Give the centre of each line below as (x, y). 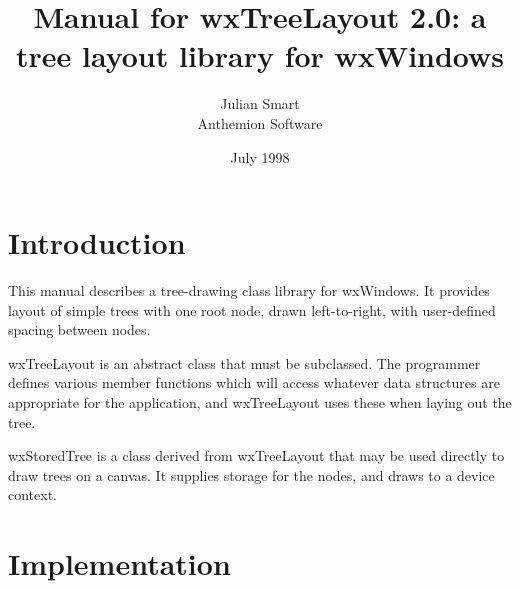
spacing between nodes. (79, 329)
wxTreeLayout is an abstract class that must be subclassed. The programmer (244, 362)
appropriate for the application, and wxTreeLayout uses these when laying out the (260, 402)
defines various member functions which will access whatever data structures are (254, 382)
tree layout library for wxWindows (260, 55)
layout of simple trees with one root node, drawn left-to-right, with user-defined (252, 309)
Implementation (119, 563)
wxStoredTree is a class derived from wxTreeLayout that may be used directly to (256, 455)
